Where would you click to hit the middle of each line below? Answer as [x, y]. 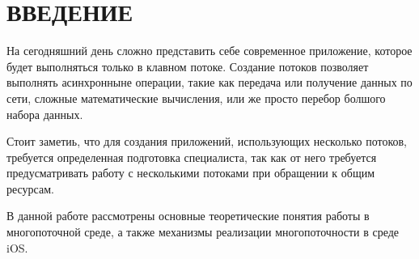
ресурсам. [30, 188]
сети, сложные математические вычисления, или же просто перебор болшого [196, 98]
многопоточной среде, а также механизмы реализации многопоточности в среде [203, 232]
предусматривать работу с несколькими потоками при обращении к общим [191, 173]
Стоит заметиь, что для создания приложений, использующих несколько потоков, [207, 141]
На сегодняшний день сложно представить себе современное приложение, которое [209, 51]
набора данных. [45, 114]
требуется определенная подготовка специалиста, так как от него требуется [192, 157]
